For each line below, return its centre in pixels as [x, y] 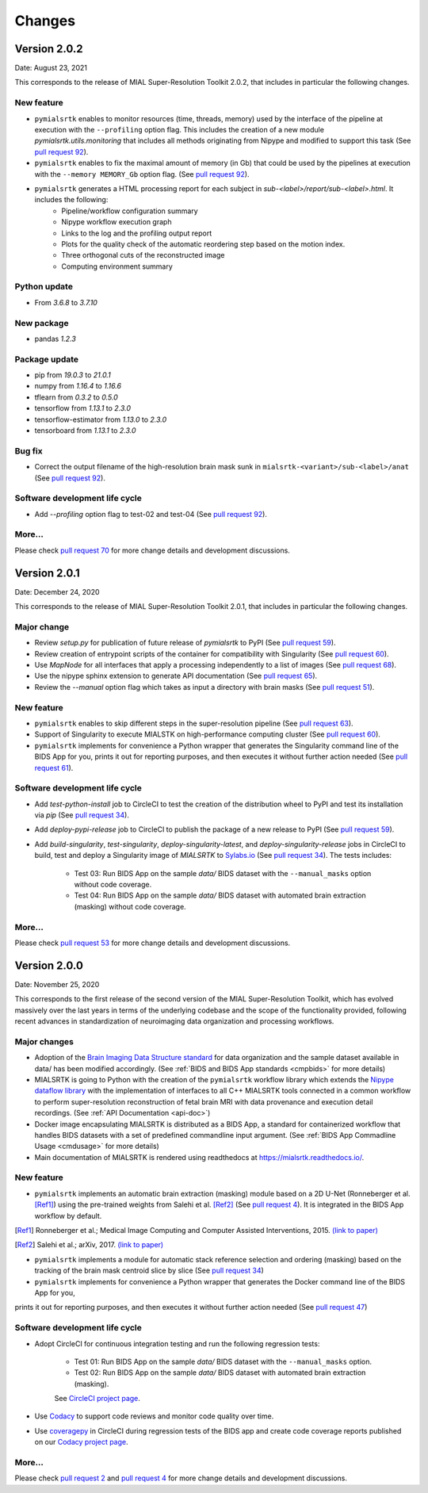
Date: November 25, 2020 [57, 984]
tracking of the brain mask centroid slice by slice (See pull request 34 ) [149, 1271]
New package [42, 323]
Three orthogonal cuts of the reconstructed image [143, 255]
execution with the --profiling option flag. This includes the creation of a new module [180, 129]
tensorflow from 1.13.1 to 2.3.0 [82, 408]
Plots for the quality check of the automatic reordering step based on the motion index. [203, 244]
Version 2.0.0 [49, 965]
